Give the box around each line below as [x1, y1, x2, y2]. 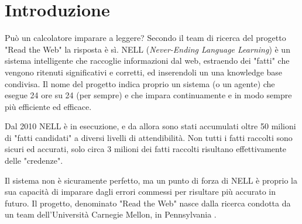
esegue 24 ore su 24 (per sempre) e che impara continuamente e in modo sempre [5, 89, 292, 101]
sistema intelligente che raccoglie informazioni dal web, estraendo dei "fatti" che [5, 54, 290, 67]
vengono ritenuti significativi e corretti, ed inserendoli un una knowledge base [5, 66, 283, 78]
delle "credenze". [5, 154, 63, 167]
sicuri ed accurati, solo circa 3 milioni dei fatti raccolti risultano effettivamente [5, 143, 287, 155]
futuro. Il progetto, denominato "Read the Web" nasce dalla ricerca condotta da [5, 197, 291, 209]
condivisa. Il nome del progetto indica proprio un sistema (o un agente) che [5, 77, 275, 89]
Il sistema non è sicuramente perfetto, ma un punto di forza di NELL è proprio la [5, 174, 297, 186]
